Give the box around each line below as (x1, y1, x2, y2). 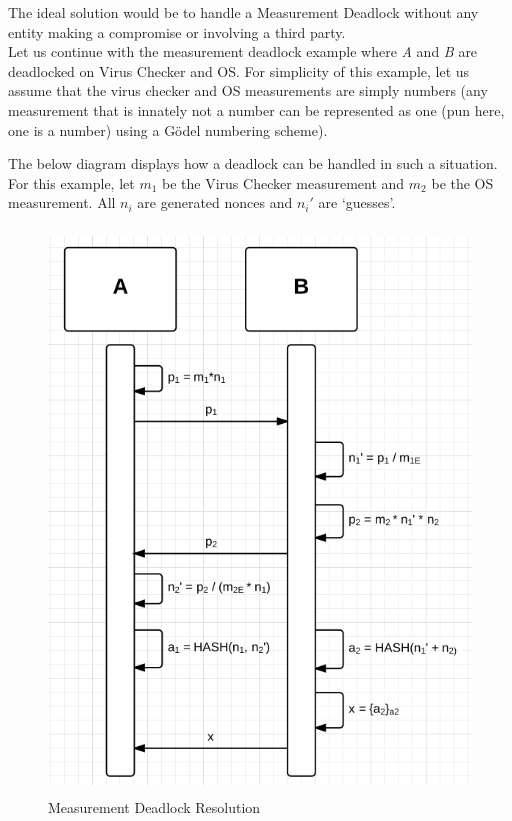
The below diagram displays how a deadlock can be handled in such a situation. (8, 153, 498, 174)
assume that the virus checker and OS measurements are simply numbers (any (8, 80, 488, 101)
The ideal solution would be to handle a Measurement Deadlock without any (8, 2, 479, 22)
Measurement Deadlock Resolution (48, 797, 261, 818)
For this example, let (8, 172, 135, 193)
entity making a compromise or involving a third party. (8, 21, 346, 42)
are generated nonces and (137, 192, 293, 213)
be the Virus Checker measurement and (162, 172, 405, 193)
